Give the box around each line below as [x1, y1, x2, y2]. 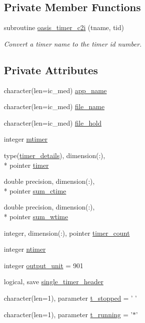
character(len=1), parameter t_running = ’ [4, 309, 133, 319]
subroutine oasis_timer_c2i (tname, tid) [4, 22, 124, 32]
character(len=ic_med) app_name [4, 85, 107, 95]
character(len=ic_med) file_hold [4, 117, 101, 128]
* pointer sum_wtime [4, 211, 68, 221]
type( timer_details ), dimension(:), [4, 150, 105, 160]
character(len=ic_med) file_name [4, 101, 105, 112]
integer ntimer [4, 244, 46, 254]
